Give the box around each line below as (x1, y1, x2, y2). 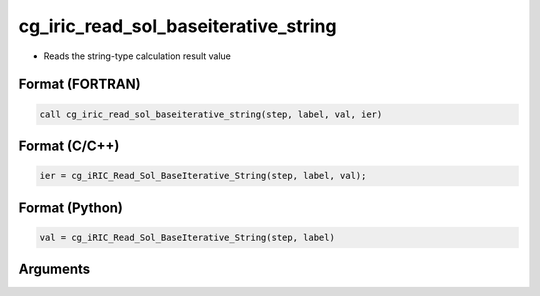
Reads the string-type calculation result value (43, 50, 232, 62)
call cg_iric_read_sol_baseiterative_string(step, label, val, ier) (39, 108, 383, 120)
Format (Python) (18, 199, 124, 216)
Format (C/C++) (18, 137, 120, 154)
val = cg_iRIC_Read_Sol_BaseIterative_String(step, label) (39, 231, 335, 243)
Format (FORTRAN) (18, 76, 141, 93)
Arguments (18, 261, 91, 278)
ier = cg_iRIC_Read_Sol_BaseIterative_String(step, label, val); (39, 170, 367, 182)
